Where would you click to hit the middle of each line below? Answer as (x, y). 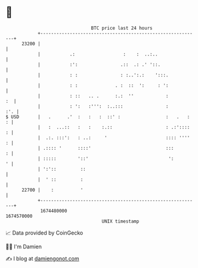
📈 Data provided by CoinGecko (44, 233)
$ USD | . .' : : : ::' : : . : (98, 117)
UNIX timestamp (120, 221)
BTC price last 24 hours (122, 28)
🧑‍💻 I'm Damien (24, 247)
